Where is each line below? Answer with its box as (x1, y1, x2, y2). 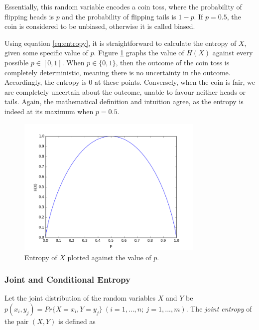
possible (4, 57, 28, 67)
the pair (4, 316, 29, 326)
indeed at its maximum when (4, 106, 94, 116)
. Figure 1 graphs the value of (94, 47, 184, 58)
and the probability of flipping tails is (62, 11, 176, 21)
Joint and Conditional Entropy (4, 273, 130, 286)
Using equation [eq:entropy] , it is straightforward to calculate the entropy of (4, 37, 237, 48)
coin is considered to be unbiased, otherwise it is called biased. (4, 21, 195, 31)
